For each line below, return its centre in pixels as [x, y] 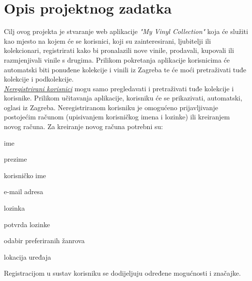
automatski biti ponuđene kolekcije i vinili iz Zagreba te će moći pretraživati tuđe [125, 69]
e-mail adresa [24, 191]
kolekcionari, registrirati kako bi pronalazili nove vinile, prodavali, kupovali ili [119, 50]
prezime [16, 159]
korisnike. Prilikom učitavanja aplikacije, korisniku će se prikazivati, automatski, [123, 98]
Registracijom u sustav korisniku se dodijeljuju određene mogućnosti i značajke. [122, 273]
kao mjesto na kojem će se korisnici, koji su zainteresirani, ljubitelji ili [108, 41]
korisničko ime [25, 175]
